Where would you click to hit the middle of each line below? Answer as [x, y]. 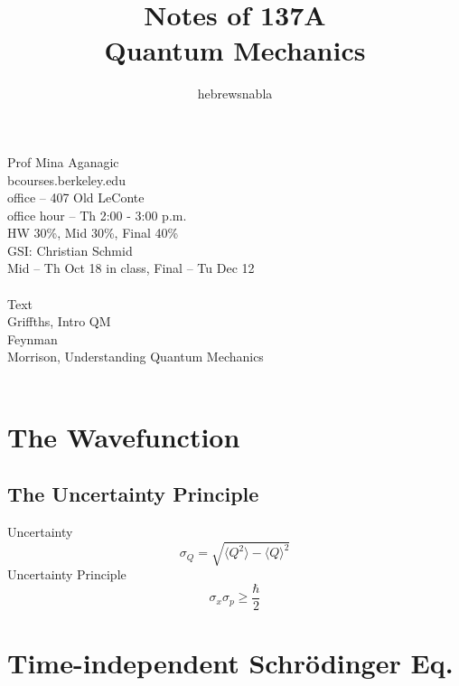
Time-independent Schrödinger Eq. [230, 663]
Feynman [33, 338]
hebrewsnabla [235, 94]
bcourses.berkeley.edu [66, 179]
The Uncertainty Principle [133, 494]
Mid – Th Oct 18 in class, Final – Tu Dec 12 [131, 268]
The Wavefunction [124, 436]
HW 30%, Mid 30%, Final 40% [93, 233]
